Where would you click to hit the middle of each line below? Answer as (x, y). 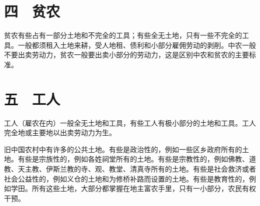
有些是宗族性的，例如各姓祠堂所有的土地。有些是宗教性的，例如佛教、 (133, 159)
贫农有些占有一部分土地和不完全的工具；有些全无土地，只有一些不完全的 (123, 35)
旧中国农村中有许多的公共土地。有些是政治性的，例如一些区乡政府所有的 (123, 149)
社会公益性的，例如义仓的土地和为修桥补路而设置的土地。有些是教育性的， (126, 178)
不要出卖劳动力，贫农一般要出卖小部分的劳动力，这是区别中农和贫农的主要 (126, 55)
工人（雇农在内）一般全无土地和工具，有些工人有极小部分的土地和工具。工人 (130, 122)
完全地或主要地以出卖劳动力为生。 (60, 132)
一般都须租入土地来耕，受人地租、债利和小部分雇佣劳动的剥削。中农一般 (137, 45)
